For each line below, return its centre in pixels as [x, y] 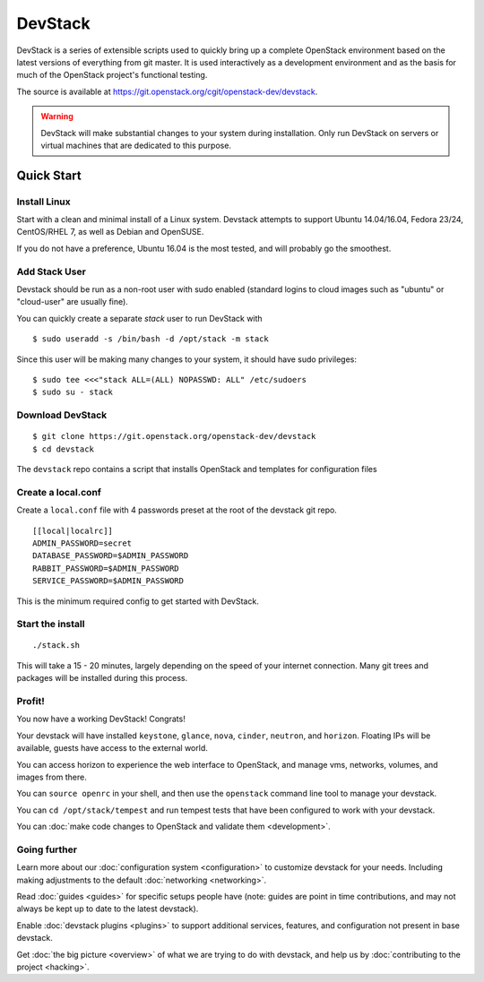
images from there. [52, 777]
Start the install [51, 625]
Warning [57, 116]
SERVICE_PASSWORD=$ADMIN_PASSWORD [108, 581]
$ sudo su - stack [73, 392]
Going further [47, 849]
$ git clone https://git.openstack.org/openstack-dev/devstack [174, 436]
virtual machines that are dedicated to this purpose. [136, 145]
